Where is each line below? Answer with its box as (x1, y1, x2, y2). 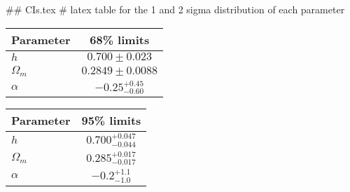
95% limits (81, 112, 141, 129)
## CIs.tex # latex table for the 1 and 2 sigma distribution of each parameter (6, 2, 345, 16)
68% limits (90, 31, 150, 48)
